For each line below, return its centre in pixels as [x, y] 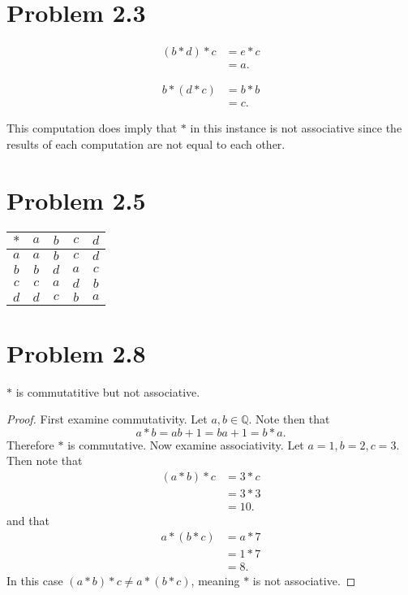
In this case [35, 580]
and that [28, 521]
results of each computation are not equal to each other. [146, 143]
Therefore [30, 444]
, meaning [215, 580]
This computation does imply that [92, 128]
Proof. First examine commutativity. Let [107, 419]
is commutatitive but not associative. [108, 391]
